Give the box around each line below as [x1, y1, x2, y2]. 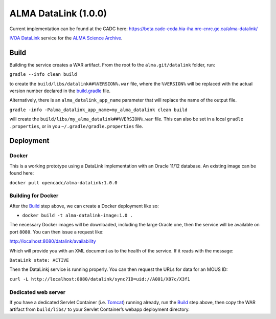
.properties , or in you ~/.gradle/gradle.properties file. [9, 123, 143, 129]
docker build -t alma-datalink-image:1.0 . [22, 212, 133, 219]
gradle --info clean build [9, 72, 77, 77]
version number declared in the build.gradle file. [9, 88, 111, 94]
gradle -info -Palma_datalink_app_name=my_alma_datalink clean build [9, 107, 188, 113]
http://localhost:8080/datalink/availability [9, 238, 97, 244]
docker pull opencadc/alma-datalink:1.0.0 [9, 180, 118, 185]
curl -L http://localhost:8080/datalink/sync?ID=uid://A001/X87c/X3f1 [9, 276, 190, 282]
